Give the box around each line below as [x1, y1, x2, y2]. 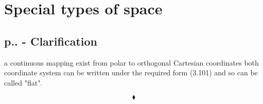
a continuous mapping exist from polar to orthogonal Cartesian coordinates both [4, 57, 259, 68]
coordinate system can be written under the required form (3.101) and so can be [4, 67, 258, 78]
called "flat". [4, 77, 43, 88]
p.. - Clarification [4, 33, 97, 49]
